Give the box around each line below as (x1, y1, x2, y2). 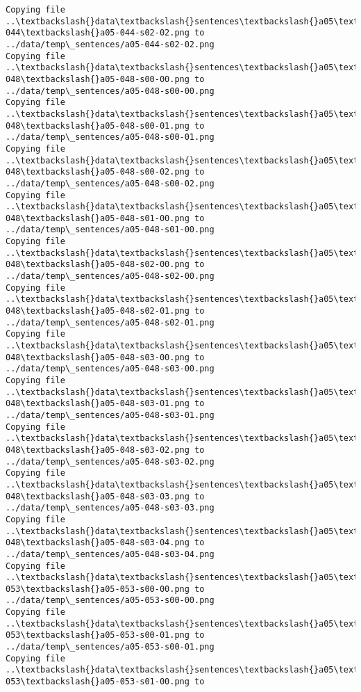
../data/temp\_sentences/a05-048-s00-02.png (6, 178, 215, 188)
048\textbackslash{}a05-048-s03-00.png (6, 352, 190, 362)
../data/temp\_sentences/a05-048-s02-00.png (6, 271, 215, 282)
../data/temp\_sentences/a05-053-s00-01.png (6, 642, 215, 652)
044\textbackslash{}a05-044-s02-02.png (6, 28, 190, 38)
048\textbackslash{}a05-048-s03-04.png (6, 538, 190, 548)
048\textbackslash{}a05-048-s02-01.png (6, 306, 190, 316)
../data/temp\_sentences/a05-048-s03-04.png (6, 549, 215, 559)
